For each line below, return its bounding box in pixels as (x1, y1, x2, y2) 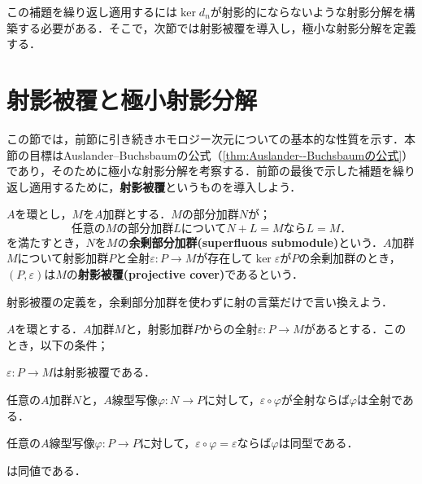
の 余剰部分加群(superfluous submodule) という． (117, 233, 384, 250)
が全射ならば (281, 391, 350, 408)
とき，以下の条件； (7, 336, 109, 353)
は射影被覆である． (53, 363, 155, 381)
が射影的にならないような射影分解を (210, 3, 404, 20)
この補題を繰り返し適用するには (7, 3, 177, 20)
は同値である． (7, 461, 86, 478)
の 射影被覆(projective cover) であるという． (66, 266, 303, 283)
